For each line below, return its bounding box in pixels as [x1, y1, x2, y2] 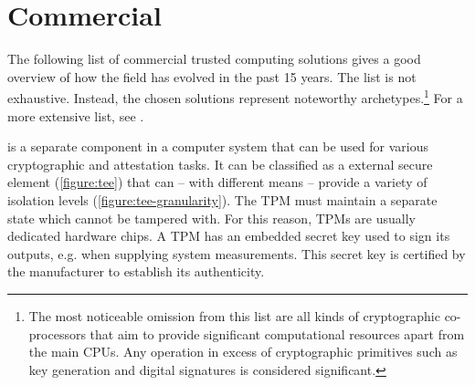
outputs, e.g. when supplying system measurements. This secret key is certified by [7, 244, 466, 263]
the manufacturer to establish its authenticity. [7, 262, 265, 281]
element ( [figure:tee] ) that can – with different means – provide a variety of [7, 172, 427, 192]
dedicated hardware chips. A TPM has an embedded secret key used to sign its [7, 226, 450, 245]
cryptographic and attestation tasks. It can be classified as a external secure [7, 154, 433, 173]
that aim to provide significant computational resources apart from [90, 324, 465, 343]
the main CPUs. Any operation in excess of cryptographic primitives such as [28, 342, 458, 361]
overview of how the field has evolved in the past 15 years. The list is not [7, 67, 417, 86]
